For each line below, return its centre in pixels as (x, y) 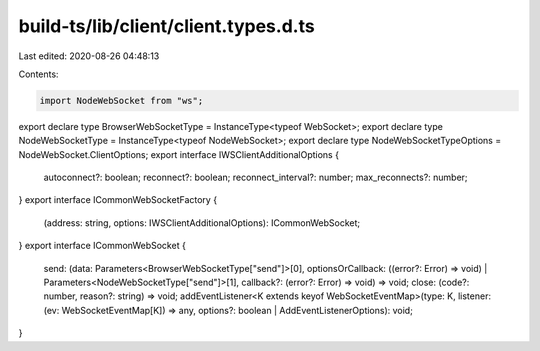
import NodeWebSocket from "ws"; (121, 100)
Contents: (38, 74)
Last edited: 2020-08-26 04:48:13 (89, 56)
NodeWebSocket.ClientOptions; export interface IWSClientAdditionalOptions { (179, 154)
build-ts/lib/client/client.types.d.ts (166, 26)
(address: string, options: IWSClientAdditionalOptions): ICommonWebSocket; (202, 222)
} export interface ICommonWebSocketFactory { (118, 200)
